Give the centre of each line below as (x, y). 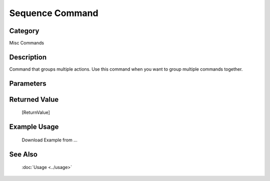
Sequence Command (54, 13)
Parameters (28, 83)
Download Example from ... (49, 140)
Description (28, 57)
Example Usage (34, 127)
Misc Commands (27, 43)
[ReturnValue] (36, 112)
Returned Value (34, 100)
